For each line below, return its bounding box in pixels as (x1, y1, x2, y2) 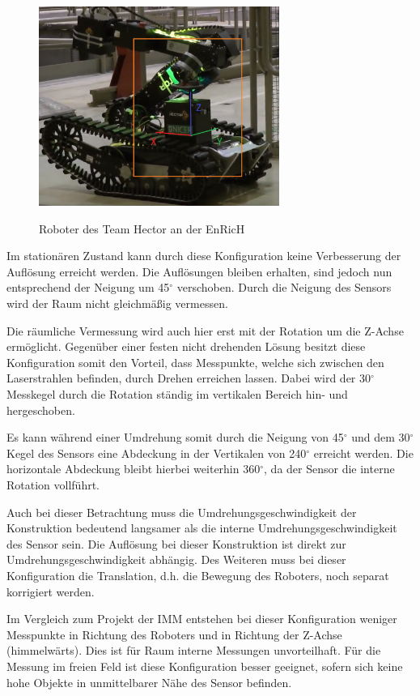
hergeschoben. (6, 401, 75, 418)
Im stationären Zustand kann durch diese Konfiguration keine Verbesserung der (6, 247, 401, 264)
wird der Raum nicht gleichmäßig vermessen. (6, 295, 228, 312)
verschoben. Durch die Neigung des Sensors (176, 279, 392, 296)
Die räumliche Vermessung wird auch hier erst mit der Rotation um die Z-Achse (6, 322, 404, 339)
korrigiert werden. (6, 583, 95, 600)
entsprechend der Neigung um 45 (6, 279, 170, 296)
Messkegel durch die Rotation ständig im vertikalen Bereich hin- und (6, 386, 348, 402)
